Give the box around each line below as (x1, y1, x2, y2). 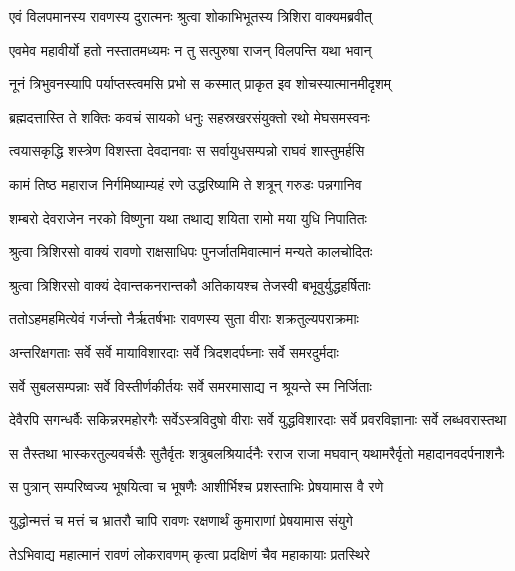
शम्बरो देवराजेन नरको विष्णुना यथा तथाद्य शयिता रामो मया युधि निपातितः (9, 207, 367, 228)
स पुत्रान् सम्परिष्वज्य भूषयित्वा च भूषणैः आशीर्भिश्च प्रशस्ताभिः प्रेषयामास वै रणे (9, 476, 384, 497)
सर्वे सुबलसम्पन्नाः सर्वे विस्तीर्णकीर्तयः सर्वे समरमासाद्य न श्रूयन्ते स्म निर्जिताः (9, 375, 372, 396)
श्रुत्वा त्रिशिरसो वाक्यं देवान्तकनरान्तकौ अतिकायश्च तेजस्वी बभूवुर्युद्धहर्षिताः (9, 274, 371, 295)
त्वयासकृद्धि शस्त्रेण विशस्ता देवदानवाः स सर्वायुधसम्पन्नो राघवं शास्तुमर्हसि (9, 140, 365, 161)
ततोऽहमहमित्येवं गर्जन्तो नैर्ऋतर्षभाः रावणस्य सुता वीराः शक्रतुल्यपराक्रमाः (9, 308, 359, 329)
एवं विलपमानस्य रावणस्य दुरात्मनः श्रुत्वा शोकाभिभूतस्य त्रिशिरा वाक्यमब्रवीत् (9, 6, 372, 26)
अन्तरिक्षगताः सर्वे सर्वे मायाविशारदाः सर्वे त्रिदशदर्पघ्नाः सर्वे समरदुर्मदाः (9, 341, 339, 362)
